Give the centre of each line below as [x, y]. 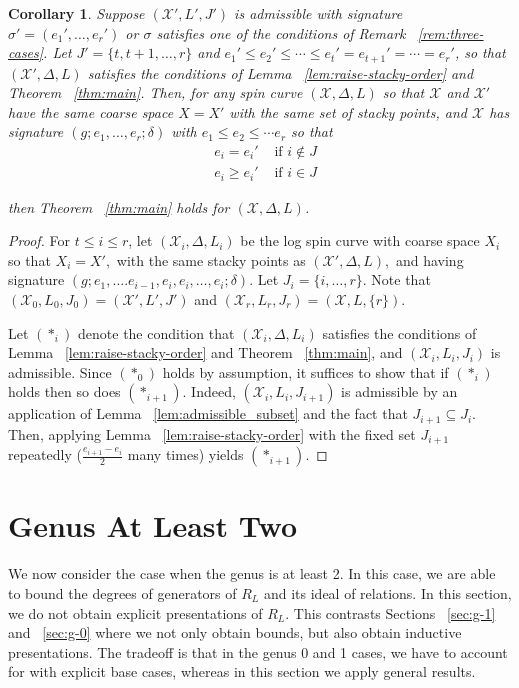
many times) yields [185, 454]
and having [429, 259]
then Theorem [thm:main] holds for [119, 206]
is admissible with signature [318, 13]
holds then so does [64, 391]
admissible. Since [60, 371]
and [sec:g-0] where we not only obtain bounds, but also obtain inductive [235, 632]
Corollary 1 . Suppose [76, 13]
